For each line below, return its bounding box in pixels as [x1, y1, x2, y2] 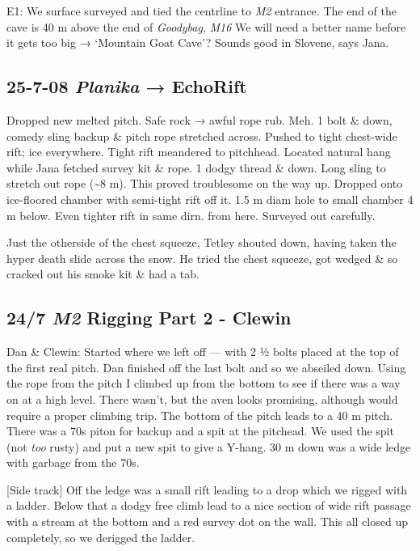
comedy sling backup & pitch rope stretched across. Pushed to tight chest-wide [6, 127, 397, 144]
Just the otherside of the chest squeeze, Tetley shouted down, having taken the [6, 234, 397, 251]
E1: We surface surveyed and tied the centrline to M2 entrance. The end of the [6, 2, 397, 19]
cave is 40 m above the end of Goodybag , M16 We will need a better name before [6, 18, 406, 35]
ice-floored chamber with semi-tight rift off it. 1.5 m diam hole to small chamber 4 [6, 190, 414, 207]
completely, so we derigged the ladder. [6, 528, 195, 545]
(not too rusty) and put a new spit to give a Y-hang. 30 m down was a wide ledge [6, 438, 411, 455]
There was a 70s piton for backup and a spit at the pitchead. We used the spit [6, 422, 394, 439]
